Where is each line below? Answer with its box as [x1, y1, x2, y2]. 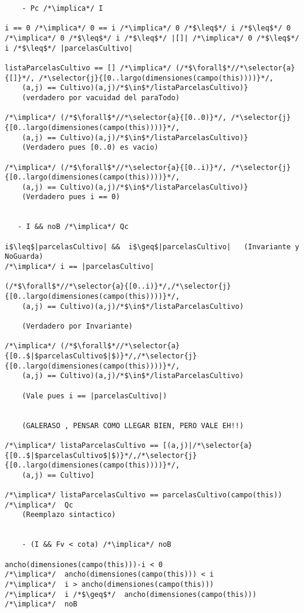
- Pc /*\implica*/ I [21, 4, 103, 13]
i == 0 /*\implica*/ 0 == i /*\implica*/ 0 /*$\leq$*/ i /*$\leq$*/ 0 [5, 24, 291, 33]
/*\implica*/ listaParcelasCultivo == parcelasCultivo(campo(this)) [5, 491, 283, 500]
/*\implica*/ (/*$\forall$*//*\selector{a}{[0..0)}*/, [5, 113, 227, 122]
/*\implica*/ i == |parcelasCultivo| [5, 262, 154, 271]
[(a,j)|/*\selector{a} [162, 441, 253, 450]
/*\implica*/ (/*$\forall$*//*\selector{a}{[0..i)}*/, [5, 163, 227, 172]
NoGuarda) [5, 252, 44, 261]
